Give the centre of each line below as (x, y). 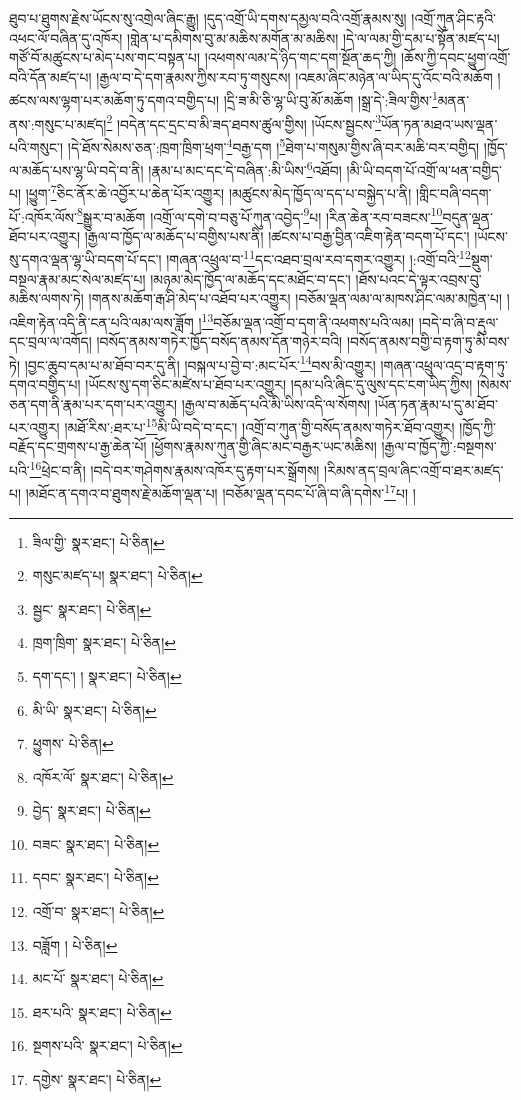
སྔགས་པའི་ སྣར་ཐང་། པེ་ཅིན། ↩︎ (107, 1045)
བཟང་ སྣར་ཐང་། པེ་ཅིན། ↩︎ (96, 843)
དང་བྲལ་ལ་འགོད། (50, 341)
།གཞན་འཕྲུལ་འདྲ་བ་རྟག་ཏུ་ (444, 364)
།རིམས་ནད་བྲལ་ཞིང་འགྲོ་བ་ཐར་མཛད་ (414, 469)
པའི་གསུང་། (36, 146)
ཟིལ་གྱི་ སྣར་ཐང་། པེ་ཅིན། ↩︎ (98, 541)
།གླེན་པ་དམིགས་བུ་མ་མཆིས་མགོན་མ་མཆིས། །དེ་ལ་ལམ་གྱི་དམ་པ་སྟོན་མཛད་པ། (313, 37)
